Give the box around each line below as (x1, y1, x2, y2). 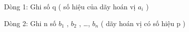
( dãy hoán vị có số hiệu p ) (100, 18, 186, 28)
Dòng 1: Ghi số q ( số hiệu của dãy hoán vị (4, 1, 136, 11)
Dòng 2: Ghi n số (4, 18, 56, 28)
